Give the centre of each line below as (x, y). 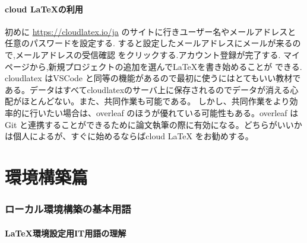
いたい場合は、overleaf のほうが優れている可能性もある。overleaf (162, 112)
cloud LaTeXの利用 (44, 9)
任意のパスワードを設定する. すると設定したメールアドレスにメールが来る (149, 43)
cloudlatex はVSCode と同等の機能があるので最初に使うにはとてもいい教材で (153, 78)
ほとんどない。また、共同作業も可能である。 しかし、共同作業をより (155, 101)
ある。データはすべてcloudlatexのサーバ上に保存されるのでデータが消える (148, 89)
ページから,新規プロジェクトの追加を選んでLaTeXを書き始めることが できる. (153, 66)
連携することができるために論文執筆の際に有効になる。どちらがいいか (165, 124)
